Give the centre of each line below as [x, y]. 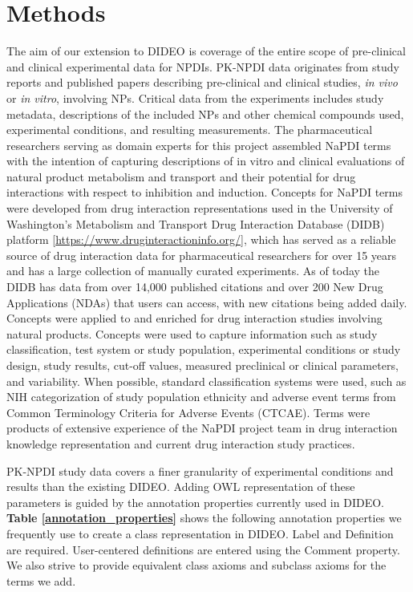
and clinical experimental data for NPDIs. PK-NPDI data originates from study [203, 66]
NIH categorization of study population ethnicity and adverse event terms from [201, 397]
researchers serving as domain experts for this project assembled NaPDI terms [199, 145]
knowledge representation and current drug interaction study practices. [181, 443]
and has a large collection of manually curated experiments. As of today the [193, 271]
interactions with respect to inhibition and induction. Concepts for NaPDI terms [205, 192]
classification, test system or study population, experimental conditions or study [204, 349]
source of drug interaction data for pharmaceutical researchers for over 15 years [202, 255]
